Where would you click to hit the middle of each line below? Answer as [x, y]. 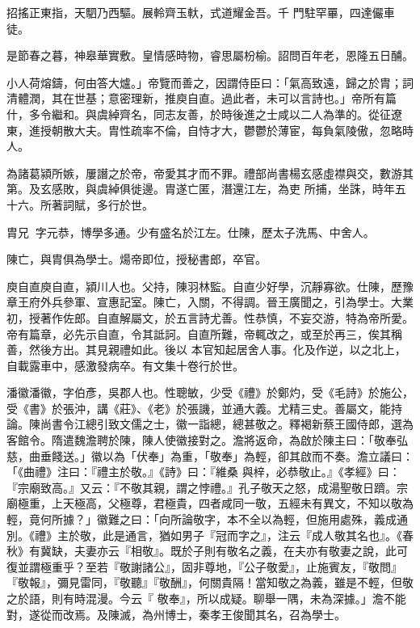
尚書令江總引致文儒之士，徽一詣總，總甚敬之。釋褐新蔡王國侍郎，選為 [227, 424]
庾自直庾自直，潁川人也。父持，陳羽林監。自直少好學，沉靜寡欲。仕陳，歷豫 [210, 286]
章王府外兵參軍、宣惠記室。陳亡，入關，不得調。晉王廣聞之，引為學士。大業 [210, 302]
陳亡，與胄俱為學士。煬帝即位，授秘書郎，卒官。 [136, 259]
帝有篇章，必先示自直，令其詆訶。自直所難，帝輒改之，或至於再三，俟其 [199, 333]
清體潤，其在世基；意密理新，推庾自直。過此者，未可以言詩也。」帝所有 [196, 98]
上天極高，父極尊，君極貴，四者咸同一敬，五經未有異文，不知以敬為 [232, 503]
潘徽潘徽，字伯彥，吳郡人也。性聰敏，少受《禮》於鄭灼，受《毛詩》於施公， [210, 392]
